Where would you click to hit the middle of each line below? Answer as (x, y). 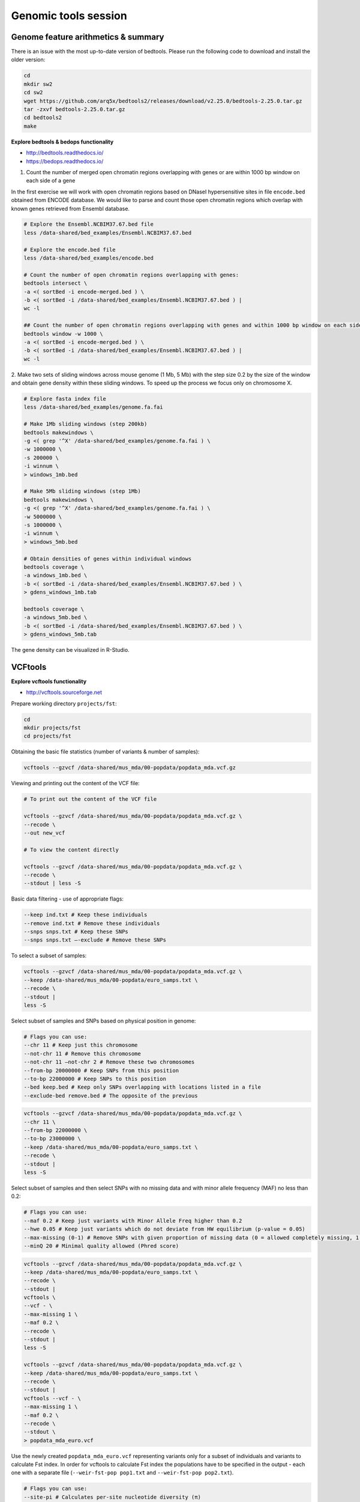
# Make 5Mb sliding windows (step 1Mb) (82, 491)
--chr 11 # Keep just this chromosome (81, 1045)
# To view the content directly (71, 850)
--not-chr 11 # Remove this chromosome (82, 1054)
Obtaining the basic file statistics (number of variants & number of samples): (105, 752)
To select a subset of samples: (49, 956)
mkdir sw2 (38, 84)
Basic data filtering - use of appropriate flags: (67, 899)
